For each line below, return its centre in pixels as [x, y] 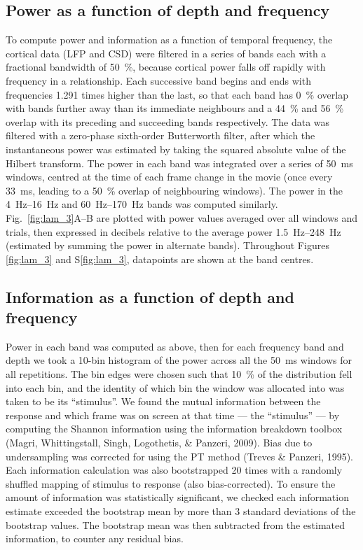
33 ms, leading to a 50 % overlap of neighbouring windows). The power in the [174, 190]
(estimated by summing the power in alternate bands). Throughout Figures [167, 245]
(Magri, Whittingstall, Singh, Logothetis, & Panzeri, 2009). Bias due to [159, 443]
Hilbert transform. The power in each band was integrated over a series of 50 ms [179, 163]
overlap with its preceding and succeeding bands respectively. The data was [168, 121]
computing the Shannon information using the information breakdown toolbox [174, 429]
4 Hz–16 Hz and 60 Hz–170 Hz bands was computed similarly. [142, 204]
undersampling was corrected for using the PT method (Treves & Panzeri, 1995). [179, 456]
